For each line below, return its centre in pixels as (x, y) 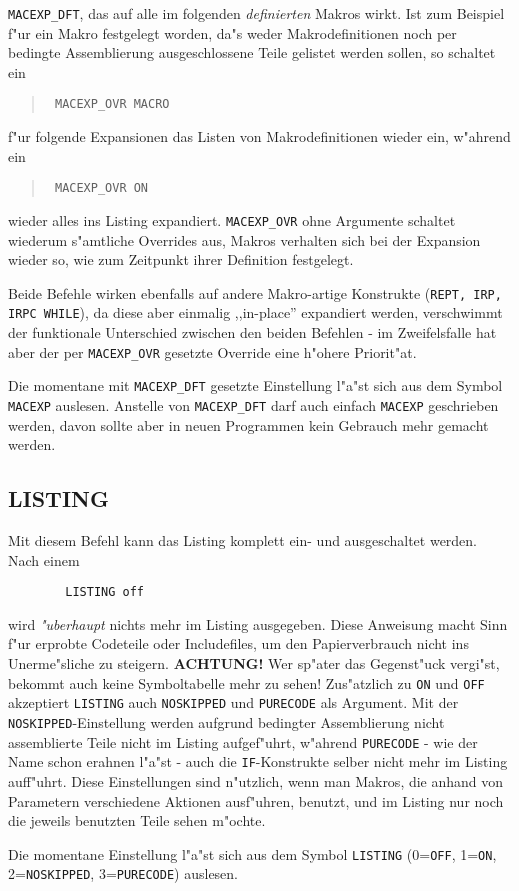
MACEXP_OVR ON (101, 188)
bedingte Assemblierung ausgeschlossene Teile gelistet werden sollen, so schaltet (252, 52)
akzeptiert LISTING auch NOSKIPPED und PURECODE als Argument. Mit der (233, 702)
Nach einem (44, 559)
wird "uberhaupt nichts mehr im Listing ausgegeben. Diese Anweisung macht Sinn (258, 623)
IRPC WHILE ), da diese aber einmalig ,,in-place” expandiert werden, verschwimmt (255, 312)
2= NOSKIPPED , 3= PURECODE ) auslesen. (123, 873)
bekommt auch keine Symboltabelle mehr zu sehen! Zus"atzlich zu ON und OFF (246, 682)
